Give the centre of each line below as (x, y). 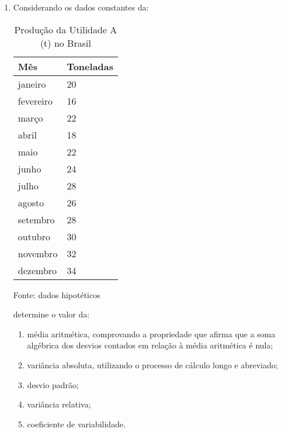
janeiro (32, 84)
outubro (34, 236)
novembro (38, 253)
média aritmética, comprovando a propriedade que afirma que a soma (151, 333)
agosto (31, 202)
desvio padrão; (53, 384)
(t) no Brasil (65, 43)
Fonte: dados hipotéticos (57, 294)
